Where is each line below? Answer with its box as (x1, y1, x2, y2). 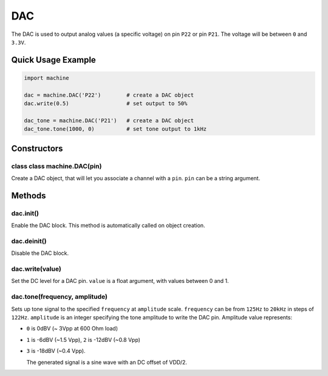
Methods (11, 190, 46, 201)
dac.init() (11, 209, 39, 217)
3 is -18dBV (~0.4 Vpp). (26, 347, 86, 355)
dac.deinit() (11, 237, 47, 245)
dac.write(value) (11, 265, 62, 273)
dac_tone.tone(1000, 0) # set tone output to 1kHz (24, 125, 207, 133)
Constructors (11, 143, 63, 153)
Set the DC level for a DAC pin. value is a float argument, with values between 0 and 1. (11, 277, 229, 285)
